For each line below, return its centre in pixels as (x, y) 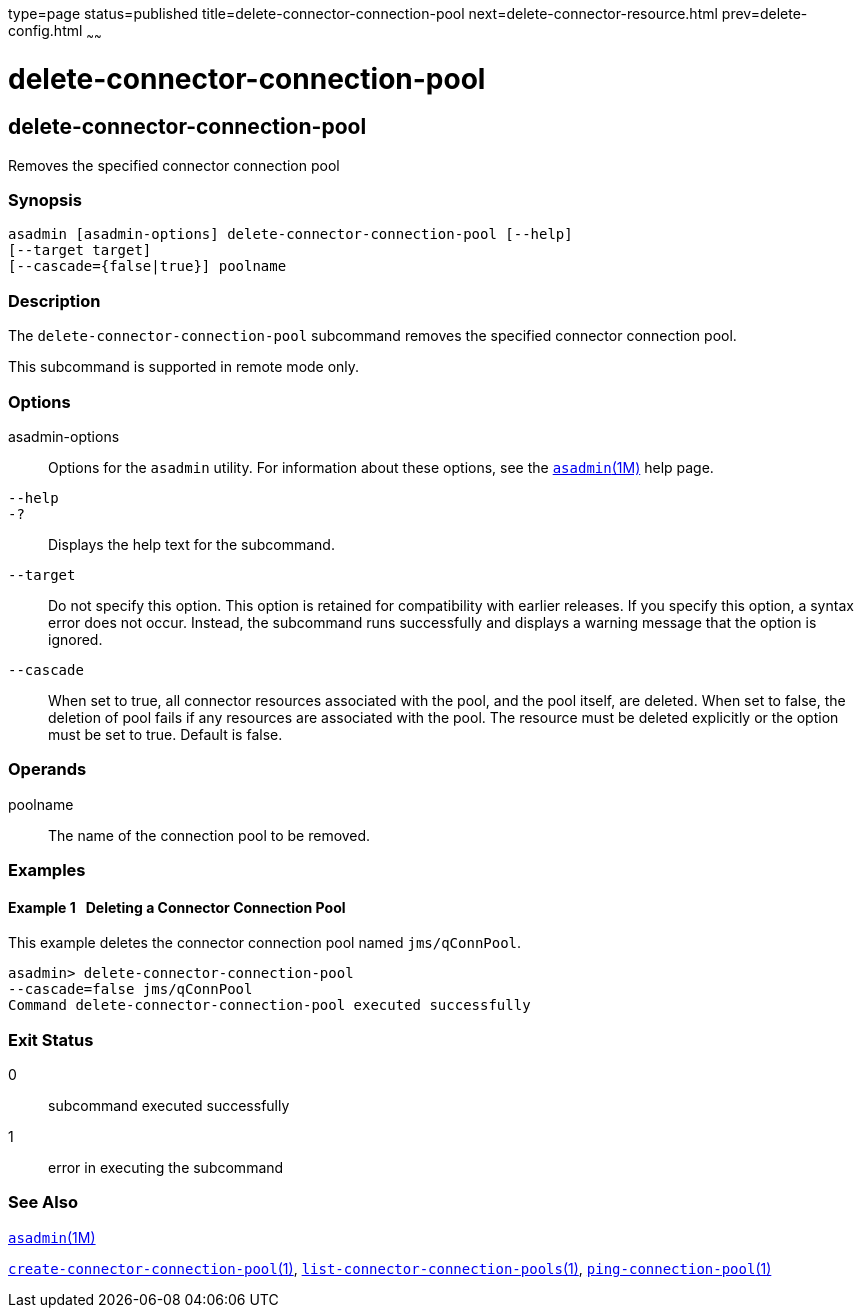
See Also (43, 1202)
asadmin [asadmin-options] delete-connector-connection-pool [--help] (290, 234)
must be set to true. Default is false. (165, 734)
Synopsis (45, 200)
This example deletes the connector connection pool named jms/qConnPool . (265, 943)
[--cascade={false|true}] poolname (147, 266)
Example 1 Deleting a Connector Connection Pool (177, 907)
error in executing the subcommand (166, 1168)
